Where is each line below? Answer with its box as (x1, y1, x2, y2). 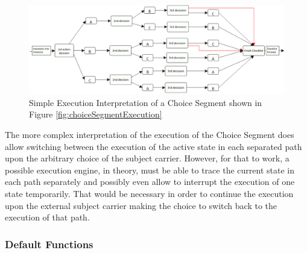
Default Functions (5, 236, 93, 251)
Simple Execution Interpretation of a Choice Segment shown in (29, 96, 262, 108)
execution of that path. (5, 211, 90, 223)
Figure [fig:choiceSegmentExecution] (29, 108, 162, 120)
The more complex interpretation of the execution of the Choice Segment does (5, 128, 294, 141)
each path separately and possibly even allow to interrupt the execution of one (5, 175, 295, 188)
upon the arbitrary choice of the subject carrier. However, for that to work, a (5, 152, 290, 164)
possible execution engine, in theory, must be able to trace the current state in (5, 163, 294, 176)
